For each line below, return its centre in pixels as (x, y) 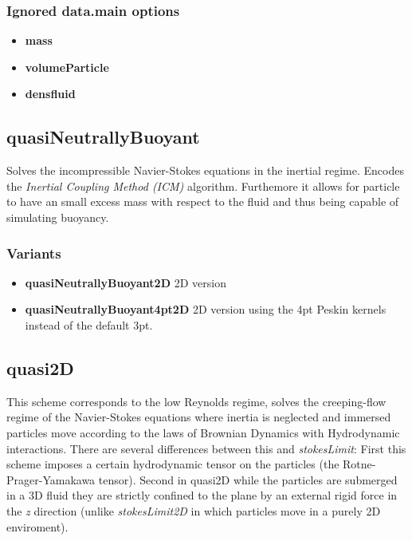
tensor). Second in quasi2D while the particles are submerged (248, 479)
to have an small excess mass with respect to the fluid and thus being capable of (203, 201)
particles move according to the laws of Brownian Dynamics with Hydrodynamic (203, 432)
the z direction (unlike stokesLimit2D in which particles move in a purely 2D (194, 510)
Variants (34, 253)
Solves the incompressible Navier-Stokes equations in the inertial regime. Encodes (205, 170)
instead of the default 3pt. (89, 324)
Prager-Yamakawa (51, 479)
